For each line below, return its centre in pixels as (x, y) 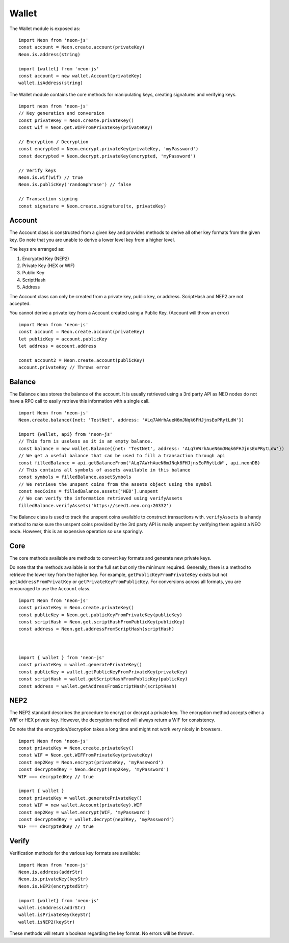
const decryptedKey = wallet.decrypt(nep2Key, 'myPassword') (96, 819)
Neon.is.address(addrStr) (51, 872)
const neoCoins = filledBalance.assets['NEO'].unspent (88, 491)
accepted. (20, 303)
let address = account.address (58, 346)
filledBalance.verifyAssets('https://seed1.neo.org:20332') (95, 505)
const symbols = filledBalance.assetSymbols (75, 477)
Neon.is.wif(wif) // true (51, 177)
